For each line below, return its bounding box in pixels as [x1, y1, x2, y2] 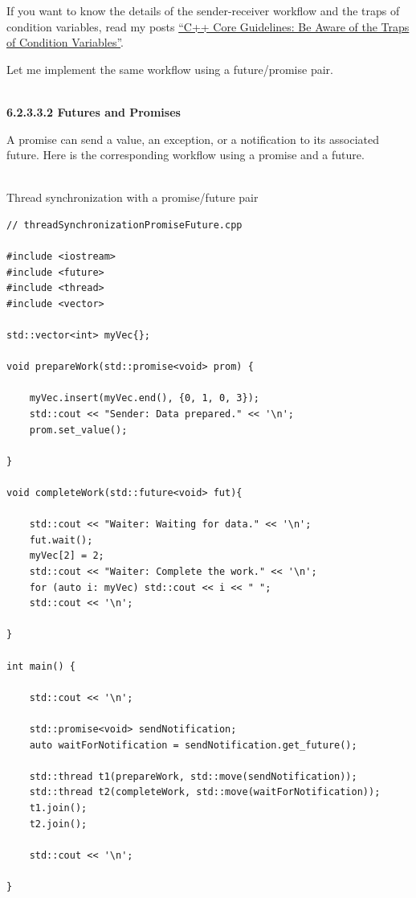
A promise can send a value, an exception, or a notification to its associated [6, 130, 379, 147]
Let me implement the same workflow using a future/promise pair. [6, 60, 333, 77]
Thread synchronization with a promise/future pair [6, 189, 259, 206]
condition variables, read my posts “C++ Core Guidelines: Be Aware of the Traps [6, 18, 410, 35]
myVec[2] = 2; [29, 550, 104, 562]
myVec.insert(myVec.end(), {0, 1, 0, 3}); [29, 392, 259, 404]
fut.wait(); [29, 534, 93, 546]
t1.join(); [29, 802, 88, 814]
